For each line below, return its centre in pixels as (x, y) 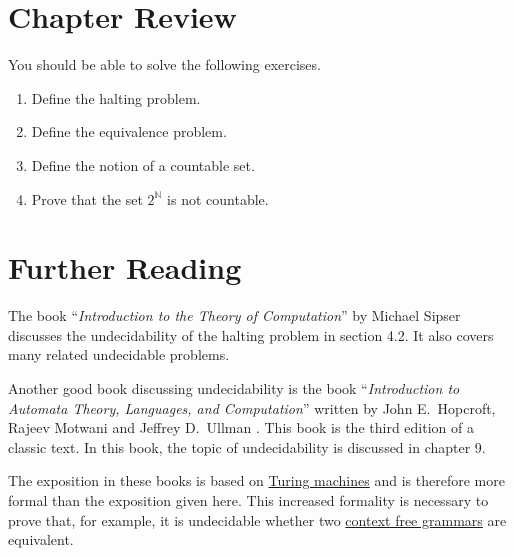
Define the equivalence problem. (129, 131)
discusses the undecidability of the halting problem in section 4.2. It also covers (251, 334)
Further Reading (125, 267)
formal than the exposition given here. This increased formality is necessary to (248, 499)
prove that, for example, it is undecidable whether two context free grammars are (257, 519)
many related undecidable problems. (119, 354)
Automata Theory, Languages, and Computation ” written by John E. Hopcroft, (252, 407)
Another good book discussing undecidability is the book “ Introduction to (234, 388)
